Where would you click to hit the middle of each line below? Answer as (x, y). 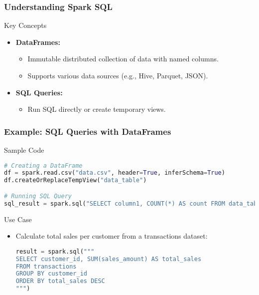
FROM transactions (46, 266)
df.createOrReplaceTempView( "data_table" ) (75, 180)
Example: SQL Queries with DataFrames (88, 131)
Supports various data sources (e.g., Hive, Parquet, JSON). (118, 75)
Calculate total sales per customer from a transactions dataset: (112, 236)
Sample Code (24, 150)
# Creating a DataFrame (43, 165)
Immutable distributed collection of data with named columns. (123, 59)
